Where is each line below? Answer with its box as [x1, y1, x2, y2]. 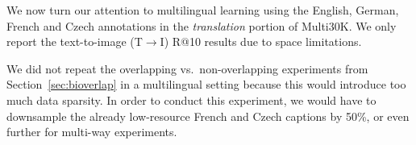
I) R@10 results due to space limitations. [160, 33, 362, 50]
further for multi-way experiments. [6, 123, 177, 140]
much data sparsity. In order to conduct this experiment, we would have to [6, 91, 376, 108]
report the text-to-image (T [6, 33, 143, 50]
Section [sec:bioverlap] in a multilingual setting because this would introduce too [6, 76, 406, 93]
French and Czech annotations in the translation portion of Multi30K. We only [6, 17, 397, 34]
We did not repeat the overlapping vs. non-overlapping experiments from [6, 60, 368, 77]
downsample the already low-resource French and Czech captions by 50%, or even [6, 107, 410, 124]
